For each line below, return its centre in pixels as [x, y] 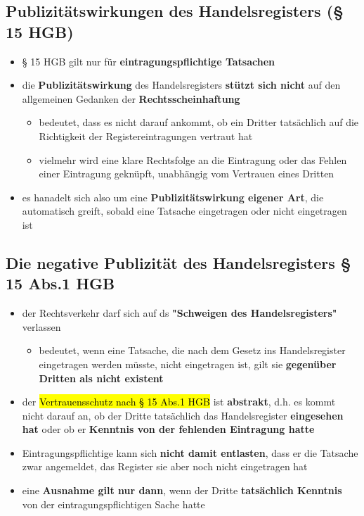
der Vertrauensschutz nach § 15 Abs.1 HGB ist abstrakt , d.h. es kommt [179, 402]
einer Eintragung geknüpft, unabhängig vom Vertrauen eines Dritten [187, 174]
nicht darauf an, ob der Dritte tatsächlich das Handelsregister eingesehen [183, 415]
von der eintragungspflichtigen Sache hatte [113, 504]
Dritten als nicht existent [101, 378]
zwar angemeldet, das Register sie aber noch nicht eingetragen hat [165, 466]
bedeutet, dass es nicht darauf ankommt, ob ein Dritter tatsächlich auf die [199, 122]
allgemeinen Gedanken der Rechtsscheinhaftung [131, 98]
